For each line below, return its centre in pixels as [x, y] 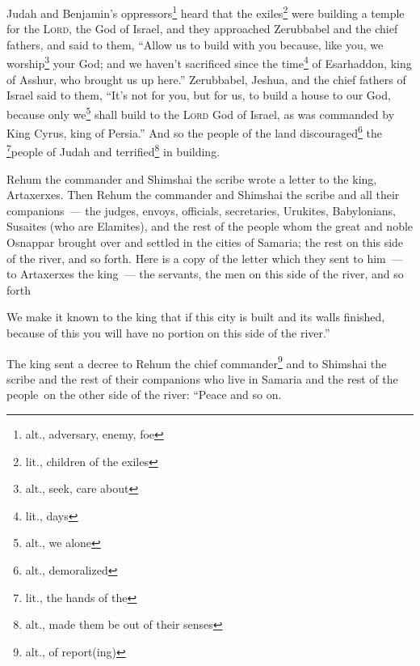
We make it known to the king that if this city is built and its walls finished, [196, 317]
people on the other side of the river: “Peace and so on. [144, 395]
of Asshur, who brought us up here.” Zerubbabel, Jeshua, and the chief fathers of [206, 79]
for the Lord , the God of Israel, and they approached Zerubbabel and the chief [202, 29]
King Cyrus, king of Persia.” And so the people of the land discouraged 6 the [194, 132]
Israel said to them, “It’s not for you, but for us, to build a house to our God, [199, 95]
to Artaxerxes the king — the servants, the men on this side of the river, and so [205, 274]
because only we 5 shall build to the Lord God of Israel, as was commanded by [201, 112]
